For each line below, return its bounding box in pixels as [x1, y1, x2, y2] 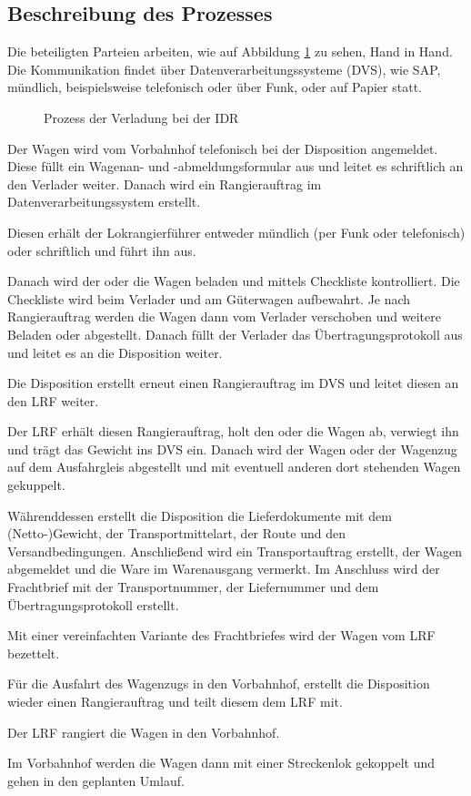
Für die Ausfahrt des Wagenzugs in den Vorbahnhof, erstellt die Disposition [7, 674, 430, 693]
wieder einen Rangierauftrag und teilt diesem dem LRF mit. [7, 692, 343, 711]
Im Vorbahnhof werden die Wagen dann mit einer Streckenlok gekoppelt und [7, 753, 435, 772]
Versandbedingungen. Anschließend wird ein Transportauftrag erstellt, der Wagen [7, 541, 462, 560]
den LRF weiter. [7, 391, 99, 410]
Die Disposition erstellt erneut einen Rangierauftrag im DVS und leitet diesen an [7, 373, 459, 393]
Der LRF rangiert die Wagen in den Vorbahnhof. [7, 722, 280, 741]
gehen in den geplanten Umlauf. [7, 770, 185, 790]
